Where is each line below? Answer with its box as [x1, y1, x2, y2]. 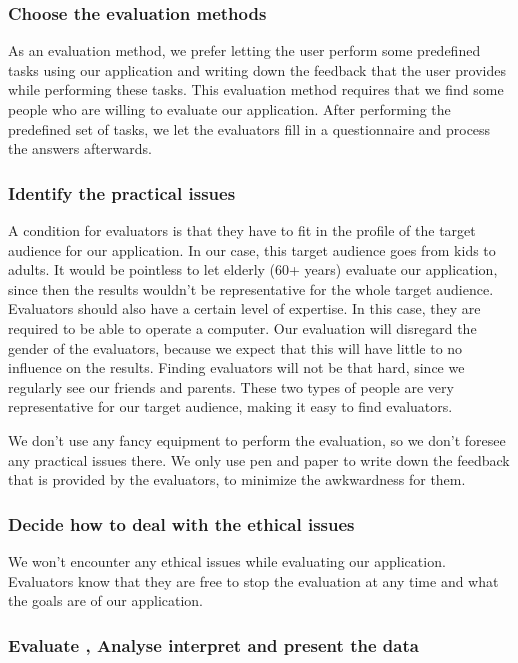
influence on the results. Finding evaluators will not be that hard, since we [8, 357, 465, 378]
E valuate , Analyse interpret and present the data [8, 632, 419, 657]
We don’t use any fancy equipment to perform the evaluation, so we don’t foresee [8, 429, 506, 450]
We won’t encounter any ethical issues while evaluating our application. [8, 550, 446, 571]
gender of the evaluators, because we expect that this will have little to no [8, 337, 463, 358]
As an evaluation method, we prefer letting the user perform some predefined [8, 40, 481, 61]
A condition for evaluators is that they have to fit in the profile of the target [8, 220, 476, 240]
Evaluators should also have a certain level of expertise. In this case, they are [8, 298, 481, 319]
